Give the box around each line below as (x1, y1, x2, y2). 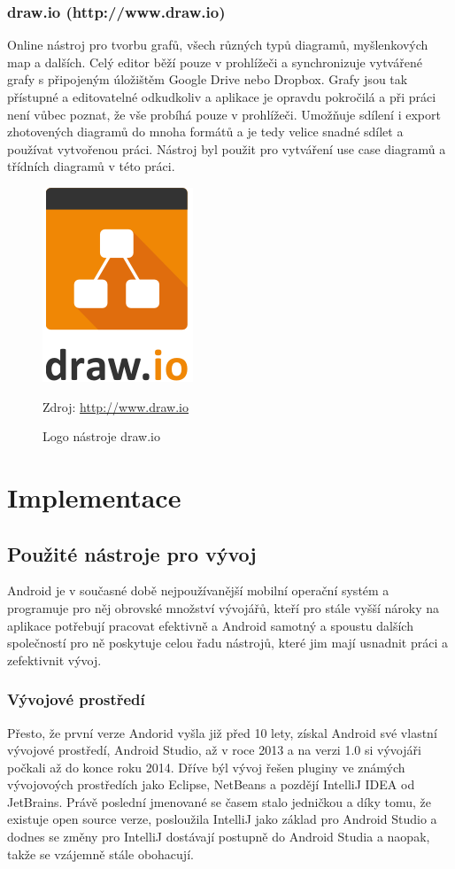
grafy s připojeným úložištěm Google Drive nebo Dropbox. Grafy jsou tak (7, 70, 408, 89)
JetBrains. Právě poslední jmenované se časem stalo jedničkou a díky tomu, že (7, 792, 431, 811)
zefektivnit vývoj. (7, 650, 102, 669)
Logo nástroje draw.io (42, 427, 160, 446)
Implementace (7, 478, 181, 515)
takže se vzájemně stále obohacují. (7, 844, 194, 863)
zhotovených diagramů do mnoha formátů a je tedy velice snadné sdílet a (7, 122, 404, 141)
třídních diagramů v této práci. (7, 157, 175, 175)
